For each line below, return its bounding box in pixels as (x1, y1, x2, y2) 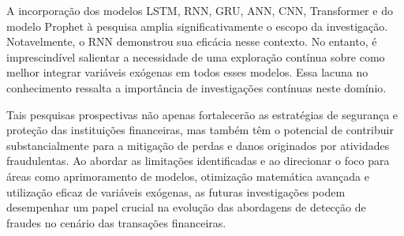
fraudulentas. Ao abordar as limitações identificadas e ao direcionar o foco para (6, 152, 390, 169)
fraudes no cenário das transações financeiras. (6, 214, 226, 230)
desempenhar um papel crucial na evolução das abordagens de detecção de (6, 199, 366, 215)
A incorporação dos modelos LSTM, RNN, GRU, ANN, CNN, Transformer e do (6, 2, 393, 18)
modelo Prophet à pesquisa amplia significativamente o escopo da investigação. (6, 17, 388, 34)
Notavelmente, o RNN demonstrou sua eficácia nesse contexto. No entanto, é (6, 33, 377, 50)
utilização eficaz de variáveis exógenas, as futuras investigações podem (6, 183, 346, 200)
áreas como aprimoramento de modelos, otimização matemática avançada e (6, 167, 369, 184)
